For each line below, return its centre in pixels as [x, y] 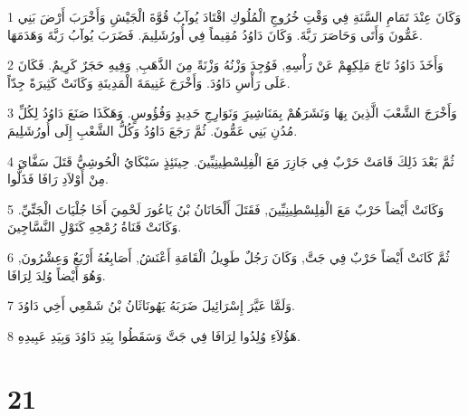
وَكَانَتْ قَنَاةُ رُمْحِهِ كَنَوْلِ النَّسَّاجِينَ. [95, 227]
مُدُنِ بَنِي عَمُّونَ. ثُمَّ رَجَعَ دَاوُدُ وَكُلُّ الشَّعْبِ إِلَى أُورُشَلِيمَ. [153, 130]
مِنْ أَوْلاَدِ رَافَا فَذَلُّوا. [58, 179]
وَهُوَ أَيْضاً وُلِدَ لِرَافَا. [57, 274]
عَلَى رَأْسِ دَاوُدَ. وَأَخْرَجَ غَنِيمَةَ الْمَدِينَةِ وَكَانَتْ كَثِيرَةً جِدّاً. [149, 82]
